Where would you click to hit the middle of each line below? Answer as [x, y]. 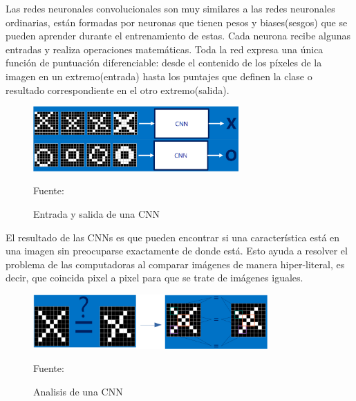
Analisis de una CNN [78, 391]
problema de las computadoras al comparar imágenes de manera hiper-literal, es [175, 264]
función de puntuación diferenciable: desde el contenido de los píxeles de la [164, 63]
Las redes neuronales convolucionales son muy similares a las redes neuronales [170, 8]
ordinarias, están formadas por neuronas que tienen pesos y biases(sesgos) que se [177, 22]
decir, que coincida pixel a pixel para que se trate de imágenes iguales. [154, 278]
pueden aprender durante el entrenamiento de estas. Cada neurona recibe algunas [178, 36]
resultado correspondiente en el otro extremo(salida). [118, 90]
